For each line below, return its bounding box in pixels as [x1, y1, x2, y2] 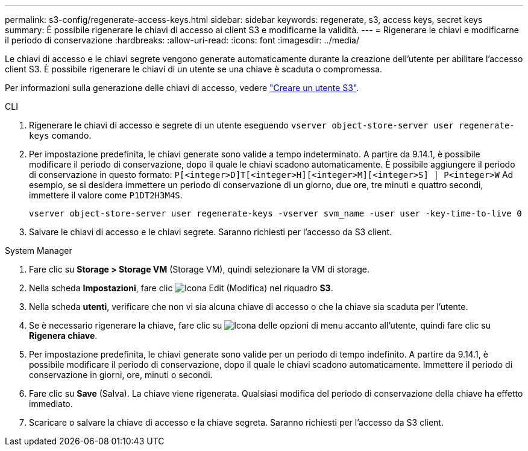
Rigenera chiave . [29, 330, 98, 341]
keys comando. [29, 130, 92, 140]
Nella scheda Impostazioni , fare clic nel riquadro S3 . [29, 283, 333, 293]
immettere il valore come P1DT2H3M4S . [29, 190, 183, 200]
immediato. [29, 399, 73, 409]
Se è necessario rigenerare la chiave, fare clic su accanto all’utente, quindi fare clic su [29, 320, 491, 330]
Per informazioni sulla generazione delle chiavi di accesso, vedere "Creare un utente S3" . [5, 83, 359, 93]
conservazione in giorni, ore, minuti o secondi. [29, 370, 213, 380]
